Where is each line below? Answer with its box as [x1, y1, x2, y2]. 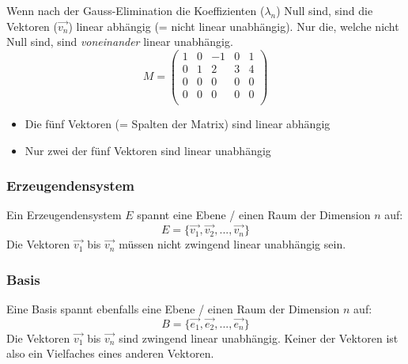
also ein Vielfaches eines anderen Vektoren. [6, 345, 214, 362]
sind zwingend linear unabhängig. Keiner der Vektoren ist [119, 329, 399, 346]
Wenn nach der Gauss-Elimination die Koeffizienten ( [6, 2, 265, 18]
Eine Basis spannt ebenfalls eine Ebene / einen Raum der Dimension [6, 301, 340, 317]
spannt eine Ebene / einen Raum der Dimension [137, 207, 371, 223]
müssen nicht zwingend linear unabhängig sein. [119, 236, 346, 252]
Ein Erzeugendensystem [6, 207, 122, 223]
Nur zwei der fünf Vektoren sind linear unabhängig [25, 142, 271, 158]
